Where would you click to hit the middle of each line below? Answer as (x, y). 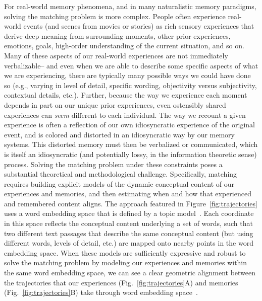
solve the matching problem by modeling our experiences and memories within (126, 262)
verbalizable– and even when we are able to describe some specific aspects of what (131, 65)
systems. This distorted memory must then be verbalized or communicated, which (131, 144)
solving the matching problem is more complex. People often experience (115, 16)
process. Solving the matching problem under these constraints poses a (113, 164)
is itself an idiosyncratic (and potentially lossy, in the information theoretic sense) (130, 154)
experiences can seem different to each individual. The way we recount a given (125, 115)
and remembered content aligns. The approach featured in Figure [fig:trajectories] (131, 203)
